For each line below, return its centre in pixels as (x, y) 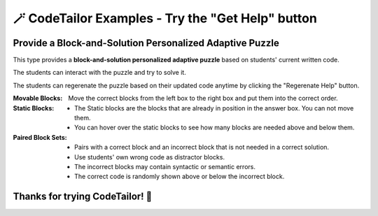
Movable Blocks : (38, 99)
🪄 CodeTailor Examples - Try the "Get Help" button (165, 18)
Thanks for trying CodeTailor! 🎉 (83, 197)
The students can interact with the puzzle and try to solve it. (100, 73)
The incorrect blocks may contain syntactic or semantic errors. (165, 166)
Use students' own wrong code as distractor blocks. (150, 157)
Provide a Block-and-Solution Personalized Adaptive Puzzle (146, 43)
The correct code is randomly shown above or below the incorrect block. (180, 177)
